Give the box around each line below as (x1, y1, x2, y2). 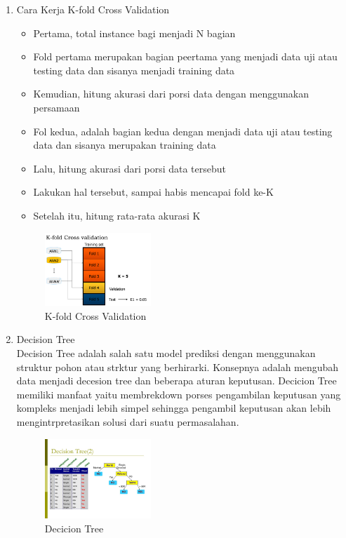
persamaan (33, 100, 80, 114)
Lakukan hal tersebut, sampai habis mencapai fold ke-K (33, 184, 274, 199)
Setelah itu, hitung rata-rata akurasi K (33, 208, 201, 222)
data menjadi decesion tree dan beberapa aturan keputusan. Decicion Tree (16, 373, 337, 388)
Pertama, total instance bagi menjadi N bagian (33, 25, 236, 40)
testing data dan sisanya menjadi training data (33, 62, 235, 77)
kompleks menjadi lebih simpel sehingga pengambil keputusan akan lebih (16, 401, 331, 415)
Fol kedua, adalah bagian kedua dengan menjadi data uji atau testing (33, 123, 333, 138)
